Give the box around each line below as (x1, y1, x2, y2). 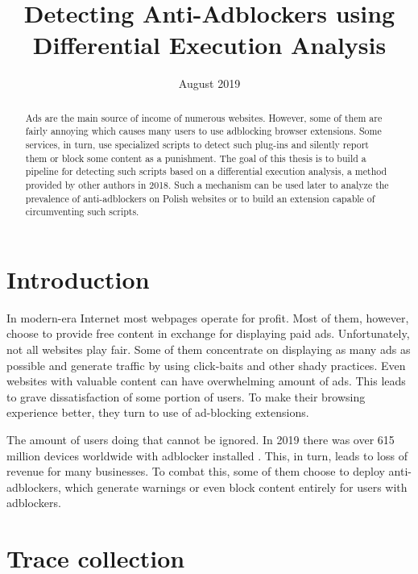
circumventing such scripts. (25, 205, 139, 218)
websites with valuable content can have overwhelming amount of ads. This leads (6, 372, 406, 389)
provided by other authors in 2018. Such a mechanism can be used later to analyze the (25, 177, 389, 191)
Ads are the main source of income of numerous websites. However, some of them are (25, 110, 383, 124)
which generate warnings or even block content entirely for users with (64, 478, 408, 495)
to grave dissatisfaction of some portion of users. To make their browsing (6, 388, 366, 405)
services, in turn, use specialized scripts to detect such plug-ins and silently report (25, 138, 369, 152)
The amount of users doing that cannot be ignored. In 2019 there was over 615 (6, 431, 395, 448)
